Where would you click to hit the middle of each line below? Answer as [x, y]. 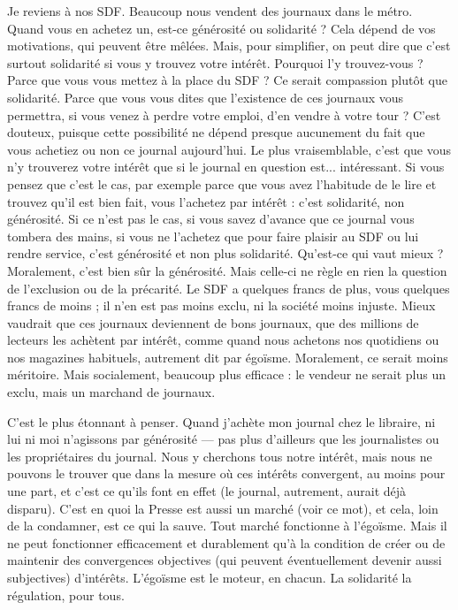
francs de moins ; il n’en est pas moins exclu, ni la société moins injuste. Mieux [221, 305]
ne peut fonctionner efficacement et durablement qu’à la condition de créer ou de [226, 542]
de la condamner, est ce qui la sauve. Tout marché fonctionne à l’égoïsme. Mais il [227, 526]
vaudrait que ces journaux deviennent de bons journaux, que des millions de [213, 322]
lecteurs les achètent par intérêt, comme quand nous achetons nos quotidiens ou [223, 340]
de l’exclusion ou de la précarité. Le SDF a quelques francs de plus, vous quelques [229, 288]
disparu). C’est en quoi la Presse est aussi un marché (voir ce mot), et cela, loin [223, 508]
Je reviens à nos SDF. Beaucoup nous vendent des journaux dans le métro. [210, 11]
